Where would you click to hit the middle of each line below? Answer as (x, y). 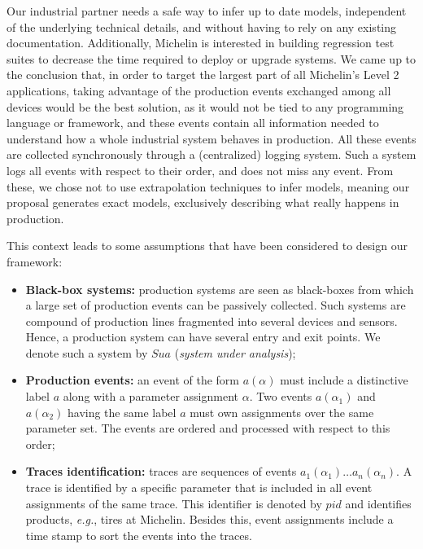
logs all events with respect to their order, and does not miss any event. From (200, 170)
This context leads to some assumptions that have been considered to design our (207, 246)
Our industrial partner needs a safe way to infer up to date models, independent (207, 11)
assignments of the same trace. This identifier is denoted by (174, 503)
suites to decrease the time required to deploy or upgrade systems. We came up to (211, 58)
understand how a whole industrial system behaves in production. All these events (211, 138)
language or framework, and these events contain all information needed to (193, 123)
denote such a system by (87, 352)
